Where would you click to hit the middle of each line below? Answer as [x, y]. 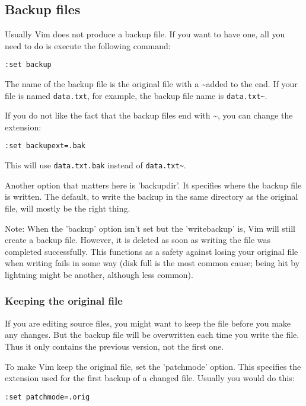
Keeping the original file [64, 301]
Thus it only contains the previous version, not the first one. [114, 346]
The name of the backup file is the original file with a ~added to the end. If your [151, 84]
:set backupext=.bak [45, 146]
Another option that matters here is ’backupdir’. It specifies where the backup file [153, 185]
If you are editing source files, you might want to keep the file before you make [148, 323]
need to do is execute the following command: [88, 45]
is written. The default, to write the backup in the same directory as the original [152, 196]
